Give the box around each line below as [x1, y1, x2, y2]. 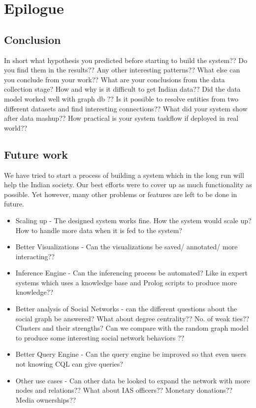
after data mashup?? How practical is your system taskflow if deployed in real [4, 113, 239, 123]
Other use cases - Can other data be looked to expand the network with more [15, 375, 250, 385]
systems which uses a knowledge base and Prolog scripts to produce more [15, 277, 237, 287]
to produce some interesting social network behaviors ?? [15, 332, 185, 342]
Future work [4, 146, 68, 162]
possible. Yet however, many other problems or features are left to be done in [4, 189, 237, 199]
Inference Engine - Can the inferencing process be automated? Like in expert [15, 268, 248, 278]
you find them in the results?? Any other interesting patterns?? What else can [4, 65, 240, 75]
